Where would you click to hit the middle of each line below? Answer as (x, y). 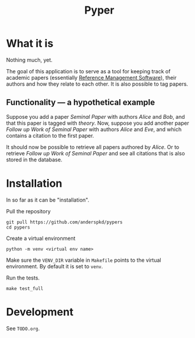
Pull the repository (29, 211)
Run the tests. (23, 278)
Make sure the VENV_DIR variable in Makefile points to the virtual (84, 260)
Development (40, 312)
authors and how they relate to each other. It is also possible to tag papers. (97, 84)
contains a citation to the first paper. (50, 135)
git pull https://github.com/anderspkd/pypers (64, 222)
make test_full (25, 288)
